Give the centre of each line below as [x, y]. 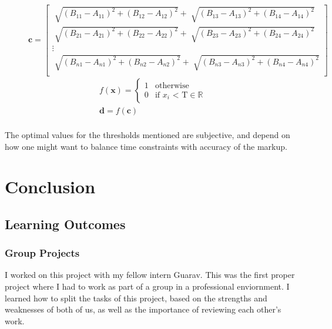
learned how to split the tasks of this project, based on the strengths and [136, 298]
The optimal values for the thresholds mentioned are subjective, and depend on [147, 134]
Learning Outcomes [65, 224]
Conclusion [50, 187]
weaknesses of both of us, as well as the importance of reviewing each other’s [143, 309]
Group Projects [42, 253]
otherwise [172, 85]
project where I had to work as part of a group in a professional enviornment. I [147, 286]
